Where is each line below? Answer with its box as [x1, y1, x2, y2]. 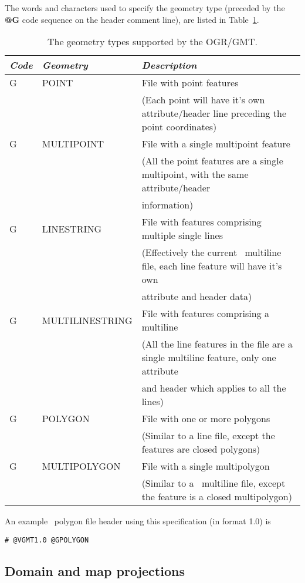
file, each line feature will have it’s [141, 259, 282, 273]
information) [141, 198, 194, 212]
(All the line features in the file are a [141, 337, 293, 351]
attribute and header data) [141, 289, 252, 304]
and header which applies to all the [141, 381, 286, 395]
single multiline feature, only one [141, 351, 276, 365]
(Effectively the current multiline [141, 245, 282, 260]
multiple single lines [141, 228, 223, 242]
